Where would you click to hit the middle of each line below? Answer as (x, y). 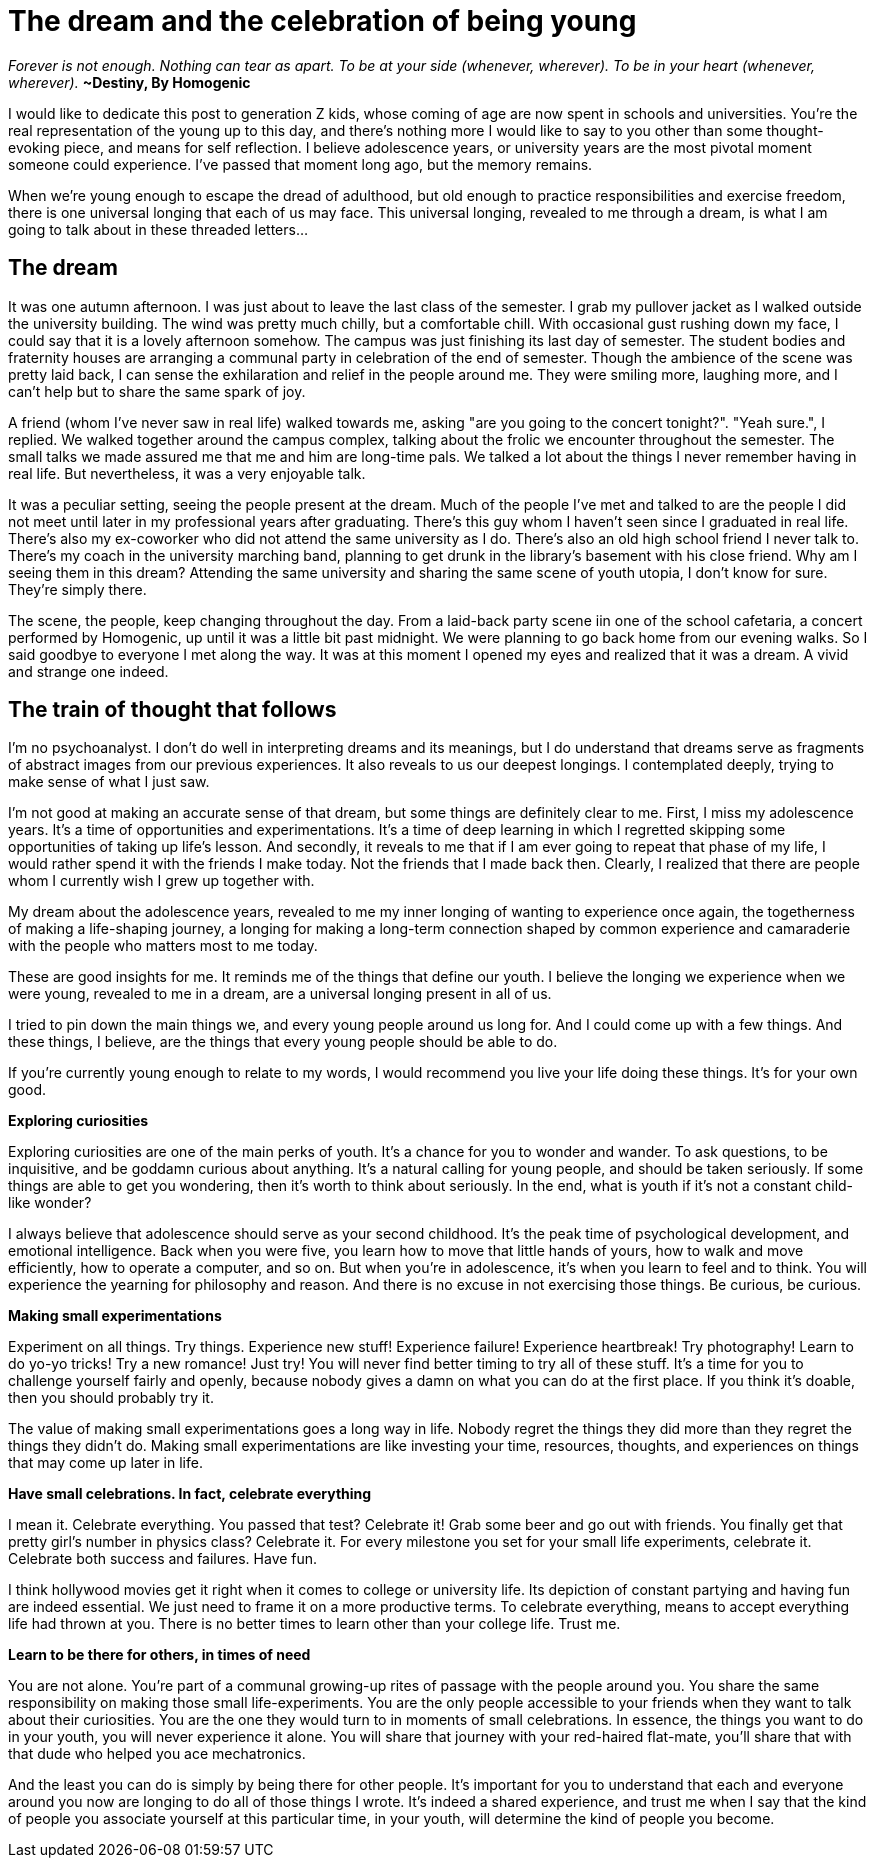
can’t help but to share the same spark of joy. (157, 391)
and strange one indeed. (88, 671)
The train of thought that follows (172, 710)
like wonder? (50, 1203)
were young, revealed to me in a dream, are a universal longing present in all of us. (280, 994)
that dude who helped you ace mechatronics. (157, 1754)
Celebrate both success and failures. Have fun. (163, 1559)
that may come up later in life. (105, 1463)
